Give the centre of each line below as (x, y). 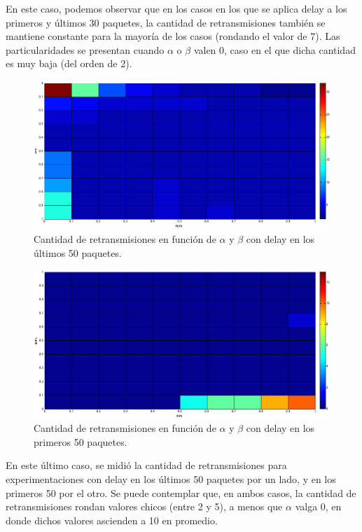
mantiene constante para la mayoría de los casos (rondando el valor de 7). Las (173, 36)
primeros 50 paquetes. (81, 441)
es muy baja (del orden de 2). (69, 63)
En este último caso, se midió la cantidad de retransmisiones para (146, 465)
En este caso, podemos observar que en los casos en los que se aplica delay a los (176, 8)
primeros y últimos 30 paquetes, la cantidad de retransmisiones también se (166, 22)
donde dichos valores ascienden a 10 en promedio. (112, 520)
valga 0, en (318, 506)
